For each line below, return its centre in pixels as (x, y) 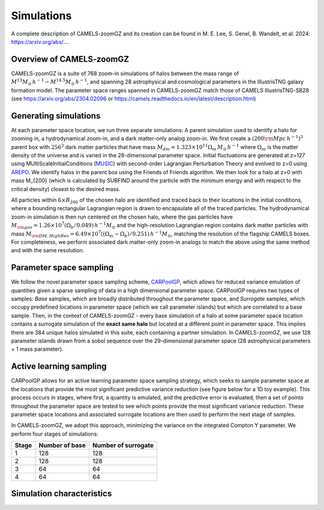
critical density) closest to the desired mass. (66, 189)
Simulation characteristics (61, 493)
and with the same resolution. (48, 250)
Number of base (62, 446)
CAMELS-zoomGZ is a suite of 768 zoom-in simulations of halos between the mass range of (125, 73)
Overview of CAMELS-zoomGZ (70, 59)
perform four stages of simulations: (55, 434)
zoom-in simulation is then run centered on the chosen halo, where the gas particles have (122, 217)
